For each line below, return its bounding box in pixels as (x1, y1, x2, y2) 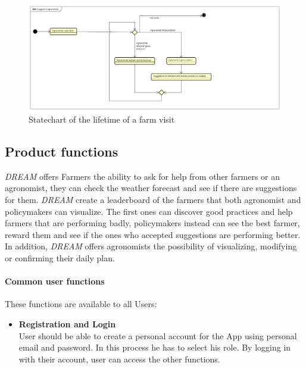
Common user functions (5, 275, 105, 287)
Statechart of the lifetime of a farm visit (29, 113, 175, 126)
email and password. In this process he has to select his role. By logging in (18, 341, 291, 354)
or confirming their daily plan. (5, 252, 115, 264)
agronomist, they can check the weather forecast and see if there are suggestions (5, 182, 297, 194)
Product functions (5, 142, 118, 161)
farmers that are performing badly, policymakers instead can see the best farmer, (5, 217, 300, 229)
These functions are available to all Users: (5, 298, 157, 310)
